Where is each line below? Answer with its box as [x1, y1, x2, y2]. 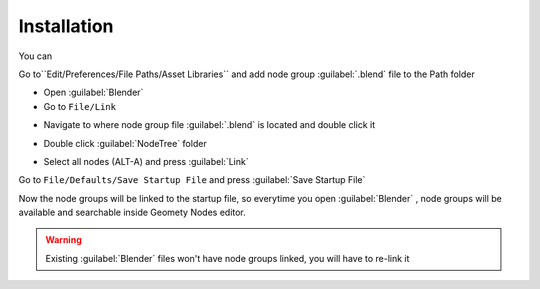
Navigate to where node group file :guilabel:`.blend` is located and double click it [43, 119, 376, 131]
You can [18, 50, 53, 62]
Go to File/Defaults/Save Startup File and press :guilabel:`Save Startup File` [18, 174, 366, 186]
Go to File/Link [43, 100, 117, 112]
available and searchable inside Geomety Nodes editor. [18, 206, 247, 219]
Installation [18, 15, 114, 37]
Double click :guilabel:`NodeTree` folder [43, 137, 207, 149]
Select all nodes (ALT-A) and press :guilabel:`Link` [43, 155, 249, 167]
